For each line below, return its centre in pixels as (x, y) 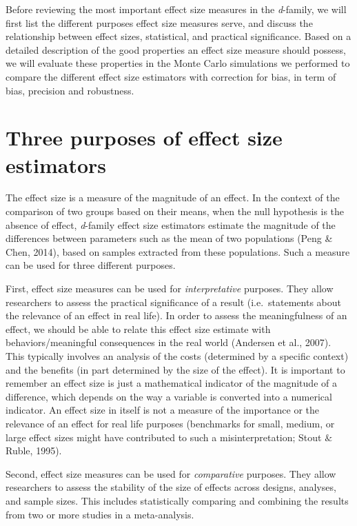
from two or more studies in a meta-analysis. (100, 514)
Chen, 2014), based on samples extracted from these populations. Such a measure (178, 251)
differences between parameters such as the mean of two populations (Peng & (169, 238)
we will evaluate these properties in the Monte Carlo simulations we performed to (178, 63)
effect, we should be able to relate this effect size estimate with (138, 328)
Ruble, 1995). (34, 451)
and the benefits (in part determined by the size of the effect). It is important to (175, 369)
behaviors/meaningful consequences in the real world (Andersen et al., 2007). (169, 342)
